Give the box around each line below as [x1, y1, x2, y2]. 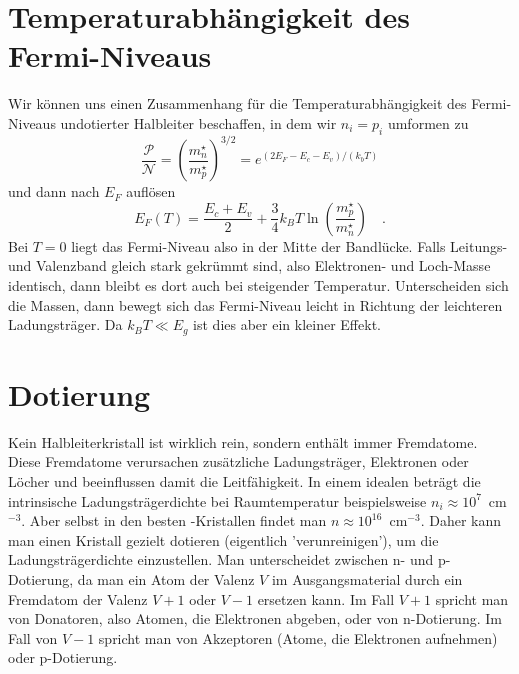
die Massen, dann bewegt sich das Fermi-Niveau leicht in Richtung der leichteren [8, 294, 503, 315]
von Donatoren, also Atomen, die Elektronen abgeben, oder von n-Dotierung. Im [8, 608, 502, 629]
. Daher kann [420, 510, 502, 531]
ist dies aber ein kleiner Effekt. [193, 314, 381, 335]
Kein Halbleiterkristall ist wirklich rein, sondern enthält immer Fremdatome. [8, 431, 478, 452]
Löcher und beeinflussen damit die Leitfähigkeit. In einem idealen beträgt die [8, 470, 481, 491]
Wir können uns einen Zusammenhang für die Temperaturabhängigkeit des [8, 93, 467, 114]
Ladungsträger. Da [8, 314, 123, 335]
